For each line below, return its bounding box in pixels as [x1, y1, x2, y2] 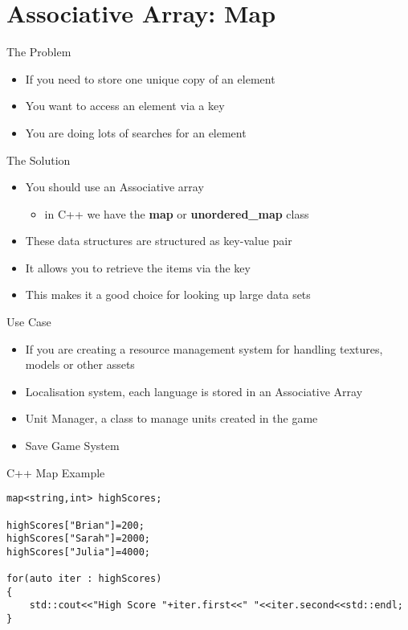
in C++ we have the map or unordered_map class [44, 205, 309, 222]
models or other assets [25, 356, 135, 373]
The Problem [6, 43, 71, 60]
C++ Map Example [6, 464, 105, 481]
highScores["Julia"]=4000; [6, 546, 150, 558]
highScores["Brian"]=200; [6, 519, 145, 531]
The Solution [6, 151, 71, 168]
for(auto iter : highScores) [6, 573, 162, 585]
